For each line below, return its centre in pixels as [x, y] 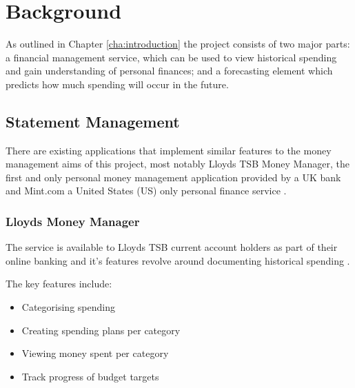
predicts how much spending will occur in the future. [117, 84]
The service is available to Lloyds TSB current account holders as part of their [172, 247]
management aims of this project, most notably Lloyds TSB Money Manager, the [177, 164]
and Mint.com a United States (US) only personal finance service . [146, 191]
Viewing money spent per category [95, 353]
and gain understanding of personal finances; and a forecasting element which [169, 71]
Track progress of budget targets [90, 376]
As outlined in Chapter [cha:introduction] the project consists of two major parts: [178, 44]
